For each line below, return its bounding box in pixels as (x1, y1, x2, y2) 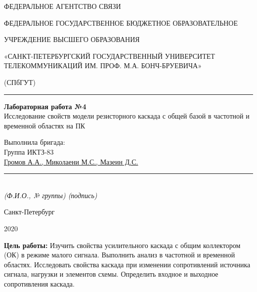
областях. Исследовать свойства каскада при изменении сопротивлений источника (4, 259, 251, 269)
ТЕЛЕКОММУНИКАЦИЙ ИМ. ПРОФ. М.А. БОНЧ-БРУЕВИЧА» (4, 60, 202, 71)
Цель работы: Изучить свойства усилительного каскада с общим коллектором (4, 240, 241, 250)
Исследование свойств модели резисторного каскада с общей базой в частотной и (4, 111, 250, 121)
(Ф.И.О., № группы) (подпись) (4, 190, 97, 200)
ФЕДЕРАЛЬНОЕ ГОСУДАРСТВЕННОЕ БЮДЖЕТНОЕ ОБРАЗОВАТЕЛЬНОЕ (4, 17, 238, 28)
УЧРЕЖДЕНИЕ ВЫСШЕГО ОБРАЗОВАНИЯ (4, 34, 140, 44)
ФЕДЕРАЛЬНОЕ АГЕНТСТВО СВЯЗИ (4, 1, 121, 11)
